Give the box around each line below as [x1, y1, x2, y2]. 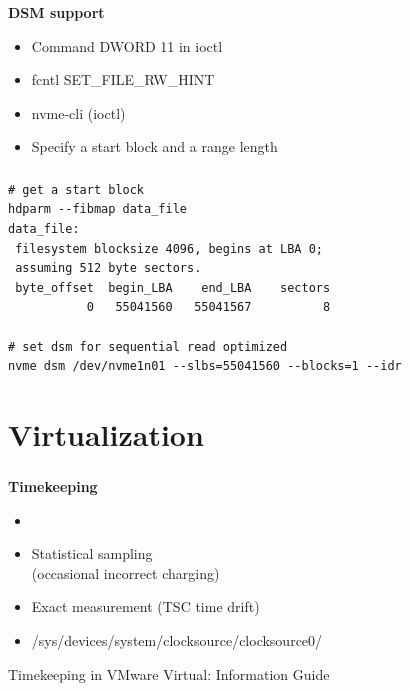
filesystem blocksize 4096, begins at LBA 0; [15, 241, 323, 256]
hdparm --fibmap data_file [8, 202, 187, 217]
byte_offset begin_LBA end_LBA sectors [15, 280, 331, 295]
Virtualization [8, 413, 204, 454]
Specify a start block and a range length [31, 136, 278, 157]
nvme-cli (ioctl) [31, 102, 126, 123]
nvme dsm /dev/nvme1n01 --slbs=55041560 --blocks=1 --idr [8, 359, 402, 374]
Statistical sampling [31, 543, 153, 564]
